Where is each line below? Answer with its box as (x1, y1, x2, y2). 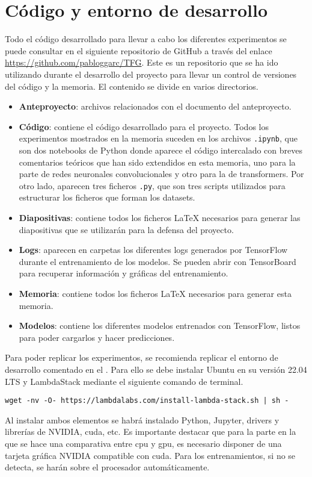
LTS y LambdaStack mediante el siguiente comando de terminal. (5, 375, 243, 387)
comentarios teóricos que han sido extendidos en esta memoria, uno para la (19, 155, 296, 168)
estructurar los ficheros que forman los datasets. (19, 191, 195, 204)
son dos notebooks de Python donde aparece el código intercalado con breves (19, 143, 302, 156)
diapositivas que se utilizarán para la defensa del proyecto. (19, 223, 234, 235)
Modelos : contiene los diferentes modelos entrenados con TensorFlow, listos (19, 319, 301, 332)
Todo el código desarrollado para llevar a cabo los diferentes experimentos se (5, 33, 287, 45)
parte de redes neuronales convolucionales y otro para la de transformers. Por (19, 167, 304, 180)
